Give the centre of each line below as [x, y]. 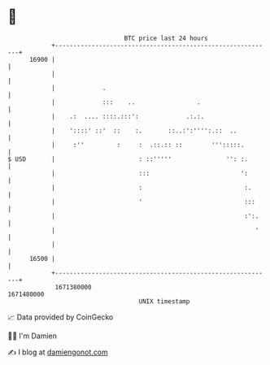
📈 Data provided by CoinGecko [61, 317]
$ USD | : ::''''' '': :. [128, 159]
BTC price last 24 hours [166, 38]
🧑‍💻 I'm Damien [33, 336]
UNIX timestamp [164, 301]
